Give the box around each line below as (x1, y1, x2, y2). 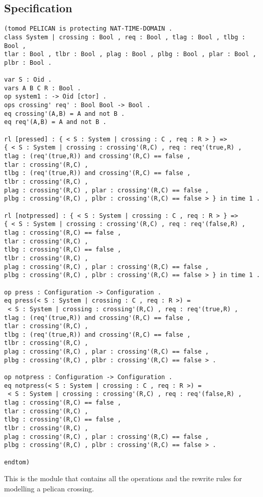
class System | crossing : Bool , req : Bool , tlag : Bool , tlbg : (4, 33, 246, 41)
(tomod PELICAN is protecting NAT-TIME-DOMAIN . (4, 25, 173, 33)
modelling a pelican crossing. (4, 483, 94, 493)
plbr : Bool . (4, 59, 52, 66)
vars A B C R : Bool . (4, 84, 81, 92)
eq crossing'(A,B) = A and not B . (4, 110, 125, 117)
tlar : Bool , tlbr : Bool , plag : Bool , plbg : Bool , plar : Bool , (4, 51, 256, 58)
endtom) (4, 458, 30, 466)
